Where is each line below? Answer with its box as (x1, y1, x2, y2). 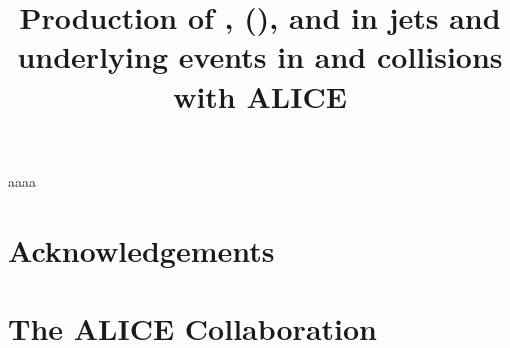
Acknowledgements (8, 229, 275, 270)
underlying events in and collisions (17, 36, 503, 77)
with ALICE (173, 75, 347, 116)
